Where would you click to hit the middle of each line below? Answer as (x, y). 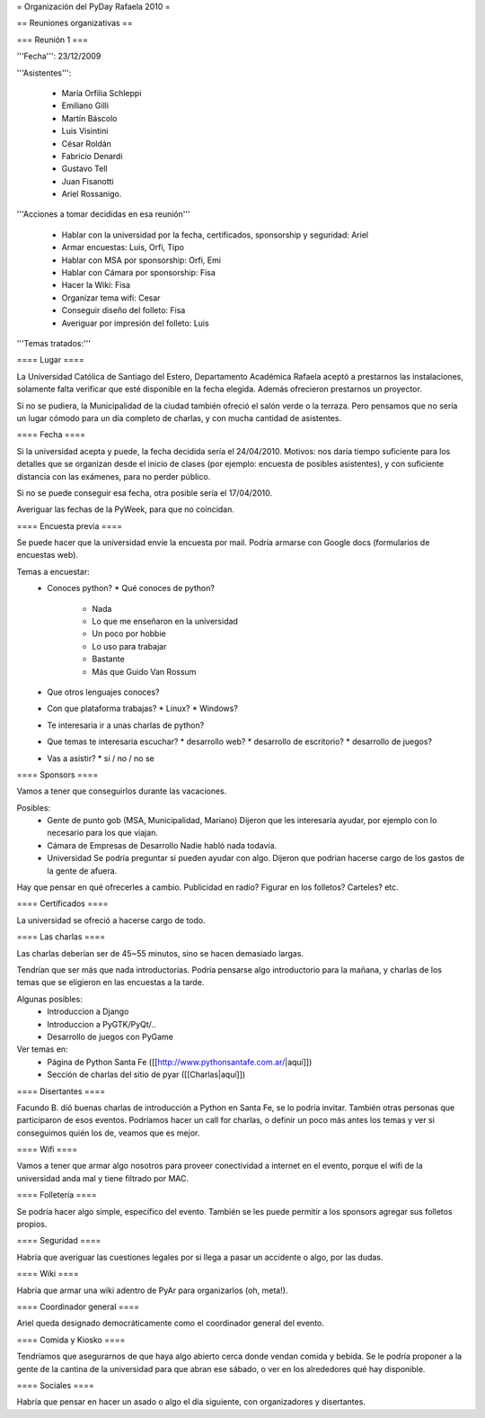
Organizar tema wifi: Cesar (111, 298)
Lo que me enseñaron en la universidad (165, 622)
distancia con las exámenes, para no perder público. (114, 476)
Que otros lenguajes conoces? (104, 692)
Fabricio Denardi (92, 156)
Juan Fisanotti (88, 181)
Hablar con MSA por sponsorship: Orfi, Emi (141, 260)
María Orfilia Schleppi (101, 93)
